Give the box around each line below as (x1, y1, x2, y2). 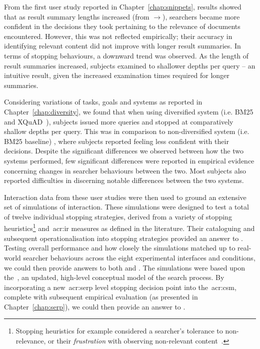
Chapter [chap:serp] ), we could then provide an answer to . (4, 301, 185, 311)
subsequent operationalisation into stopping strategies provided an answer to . (4, 232, 243, 243)
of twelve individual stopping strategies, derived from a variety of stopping (4, 211, 232, 221)
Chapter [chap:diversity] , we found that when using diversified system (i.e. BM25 (4, 106, 253, 116)
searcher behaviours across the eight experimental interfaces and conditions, (23, 252, 255, 262)
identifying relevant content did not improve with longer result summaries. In (4, 40, 241, 51)
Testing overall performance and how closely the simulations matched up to (4, 242, 235, 253)
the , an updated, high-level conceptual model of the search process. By (4, 272, 224, 282)
